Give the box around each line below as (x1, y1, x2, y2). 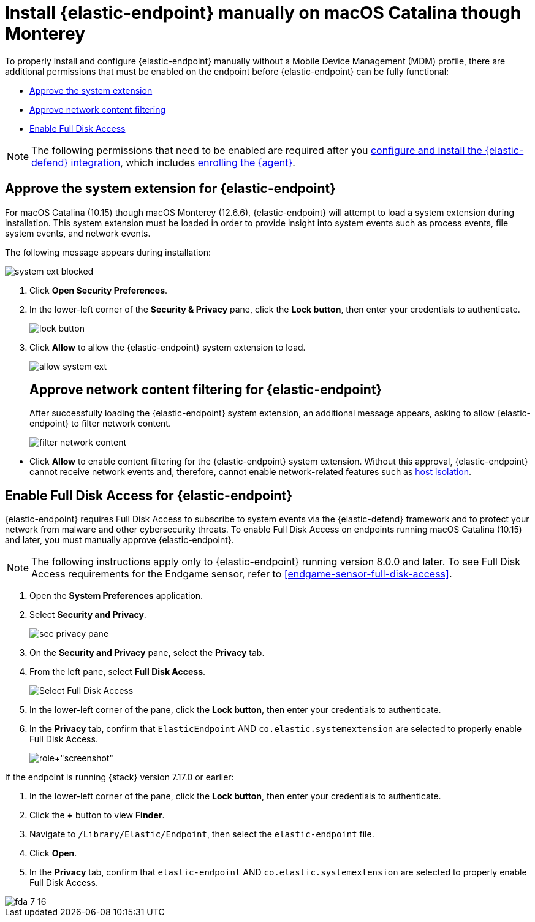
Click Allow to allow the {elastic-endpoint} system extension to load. (29, 341, 306, 352)
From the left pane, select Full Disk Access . (29, 666, 206, 677)
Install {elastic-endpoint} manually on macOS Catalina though (5, 2, 522, 23)
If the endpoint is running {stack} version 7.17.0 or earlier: (5, 772, 234, 783)
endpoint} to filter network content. (29, 418, 171, 429)
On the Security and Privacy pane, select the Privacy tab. (29, 647, 265, 658)
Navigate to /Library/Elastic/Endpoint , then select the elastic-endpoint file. (29, 829, 374, 840)
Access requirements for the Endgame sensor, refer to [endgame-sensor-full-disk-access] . (31, 568, 452, 581)
